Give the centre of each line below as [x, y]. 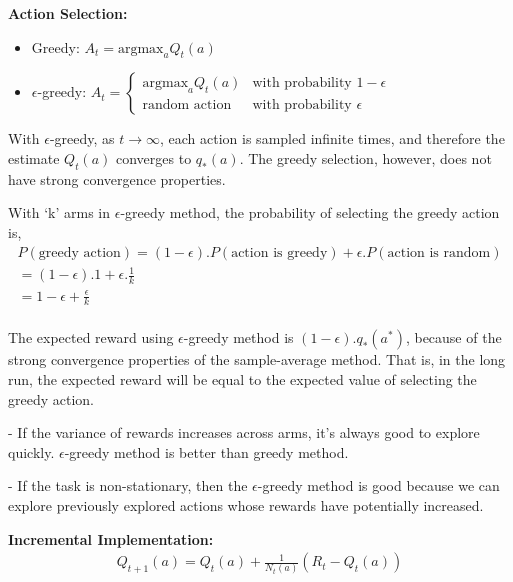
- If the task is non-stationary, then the [128, 485]
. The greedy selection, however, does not [365, 157]
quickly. [31, 451]
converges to [154, 157]
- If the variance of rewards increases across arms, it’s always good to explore [244, 432]
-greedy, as [82, 138]
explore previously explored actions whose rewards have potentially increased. [246, 504]
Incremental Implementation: [111, 538]
